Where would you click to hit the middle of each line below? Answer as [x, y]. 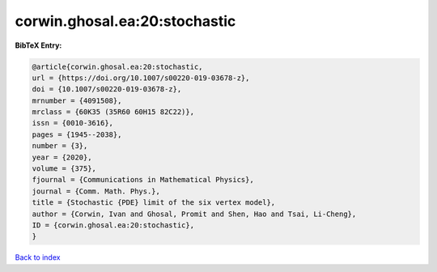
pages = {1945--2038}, [77, 134]
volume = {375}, [64, 169]
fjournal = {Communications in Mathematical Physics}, [143, 180]
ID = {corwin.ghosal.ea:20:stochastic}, [113, 225]
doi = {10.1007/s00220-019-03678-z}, [107, 89]
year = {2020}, [62, 157]
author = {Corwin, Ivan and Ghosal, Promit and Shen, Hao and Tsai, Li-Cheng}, [194, 214]
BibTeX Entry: [38, 45]
